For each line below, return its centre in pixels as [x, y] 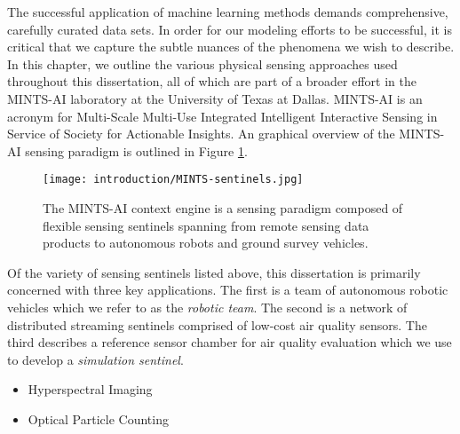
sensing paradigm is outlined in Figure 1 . [136, 150]
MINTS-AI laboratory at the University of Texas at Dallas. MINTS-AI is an [215, 98]
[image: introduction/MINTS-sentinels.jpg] [173, 180]
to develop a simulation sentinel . [95, 359]
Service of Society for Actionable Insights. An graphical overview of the [201, 134]
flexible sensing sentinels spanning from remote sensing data [206, 225]
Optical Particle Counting [98, 418]
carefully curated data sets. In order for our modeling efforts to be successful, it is [230, 29]
